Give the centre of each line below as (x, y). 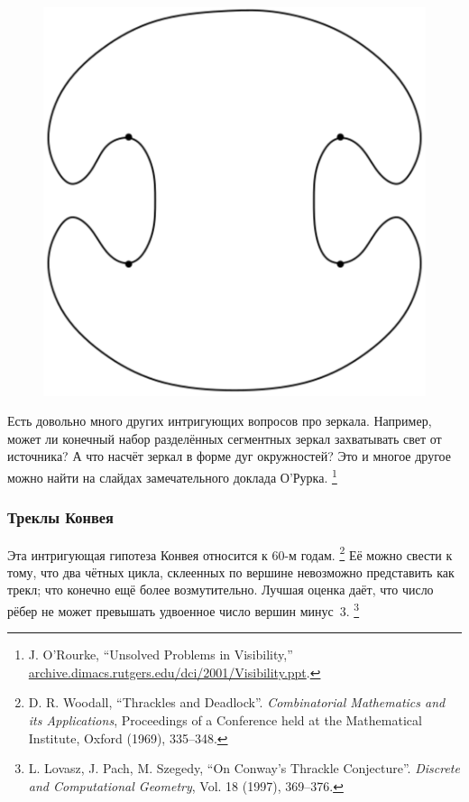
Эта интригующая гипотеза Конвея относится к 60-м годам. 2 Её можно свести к (230, 553)
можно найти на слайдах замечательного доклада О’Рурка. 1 (172, 476)
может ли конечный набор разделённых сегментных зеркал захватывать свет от (225, 438)
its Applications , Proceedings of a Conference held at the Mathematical (225, 719)
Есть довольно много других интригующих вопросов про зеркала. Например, (220, 421)
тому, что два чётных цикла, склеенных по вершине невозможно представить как (231, 572)
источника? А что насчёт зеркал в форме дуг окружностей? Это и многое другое (229, 456)
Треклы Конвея (60, 517)
